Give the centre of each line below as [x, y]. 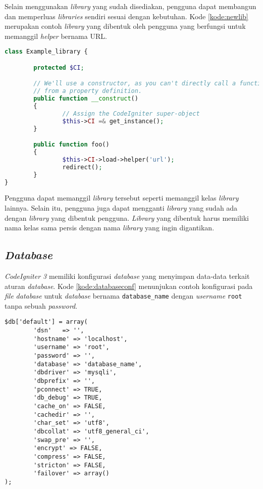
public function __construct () [86, 99]
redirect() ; [82, 167]
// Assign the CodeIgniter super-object [131, 113]
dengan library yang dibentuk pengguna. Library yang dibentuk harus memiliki [127, 217]
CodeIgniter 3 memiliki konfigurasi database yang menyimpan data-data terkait [127, 276]
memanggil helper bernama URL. [56, 36]
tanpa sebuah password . [41, 305]
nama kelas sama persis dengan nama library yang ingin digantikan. [110, 228]
